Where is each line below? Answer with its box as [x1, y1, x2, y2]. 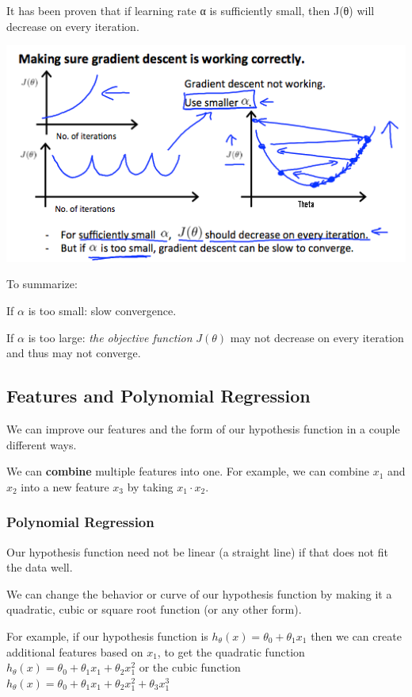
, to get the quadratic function [157, 643, 305, 660]
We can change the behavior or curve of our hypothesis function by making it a [6, 585, 392, 602]
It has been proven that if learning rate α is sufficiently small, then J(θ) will [6, 2, 375, 18]
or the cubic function [139, 659, 241, 676]
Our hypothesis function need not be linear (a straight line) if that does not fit [6, 543, 388, 560]
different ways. [6, 436, 77, 452]
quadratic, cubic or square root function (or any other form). [6, 601, 302, 618]
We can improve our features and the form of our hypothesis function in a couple [6, 421, 400, 437]
